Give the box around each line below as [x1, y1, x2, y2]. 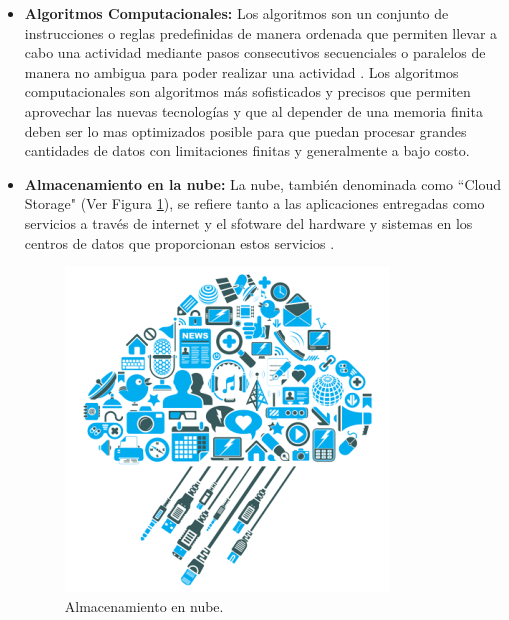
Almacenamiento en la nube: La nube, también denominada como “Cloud [24, 173, 501, 194]
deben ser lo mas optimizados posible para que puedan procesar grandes [24, 120, 467, 141]
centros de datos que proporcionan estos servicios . [24, 232, 335, 253]
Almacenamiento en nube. [64, 595, 224, 616]
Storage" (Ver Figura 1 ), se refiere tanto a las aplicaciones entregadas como [24, 193, 485, 214]
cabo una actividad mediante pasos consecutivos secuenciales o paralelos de [24, 42, 486, 63]
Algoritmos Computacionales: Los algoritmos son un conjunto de [24, 3, 449, 23]
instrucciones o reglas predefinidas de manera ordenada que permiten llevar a [24, 22, 498, 43]
